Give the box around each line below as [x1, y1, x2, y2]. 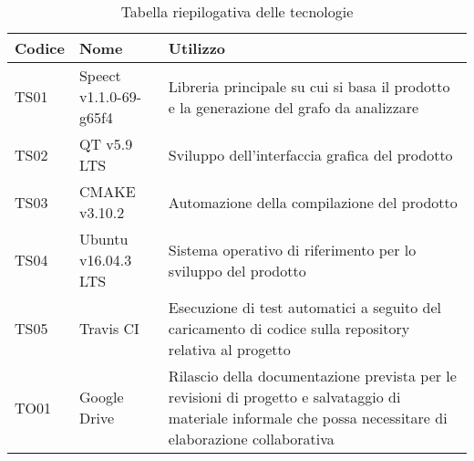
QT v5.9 [78, 133, 133, 154]
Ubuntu [78, 228, 129, 249]
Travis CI [78, 318, 139, 339]
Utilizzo [168, 37, 226, 58]
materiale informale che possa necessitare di [168, 407, 448, 428]
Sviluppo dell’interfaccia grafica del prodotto [168, 143, 453, 165]
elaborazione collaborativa [168, 428, 335, 449]
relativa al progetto [168, 339, 291, 360]
